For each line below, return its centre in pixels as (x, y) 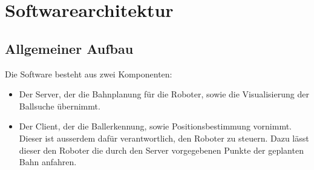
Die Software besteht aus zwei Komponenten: (89, 74)
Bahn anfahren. (48, 162)
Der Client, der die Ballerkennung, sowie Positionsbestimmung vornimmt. (155, 126)
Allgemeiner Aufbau (69, 48)
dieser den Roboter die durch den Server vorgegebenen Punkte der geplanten (161, 150)
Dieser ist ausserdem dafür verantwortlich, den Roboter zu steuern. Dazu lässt (164, 138)
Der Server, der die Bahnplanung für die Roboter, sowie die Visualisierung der (164, 94)
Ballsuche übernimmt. (60, 106)
